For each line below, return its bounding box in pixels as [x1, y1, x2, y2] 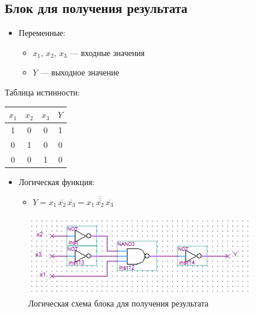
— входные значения [70, 46, 145, 58]
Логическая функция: [18, 175, 95, 187]
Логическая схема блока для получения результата [28, 297, 209, 309]
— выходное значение [40, 66, 119, 78]
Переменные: [18, 27, 65, 39]
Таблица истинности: [5, 85, 80, 98]
